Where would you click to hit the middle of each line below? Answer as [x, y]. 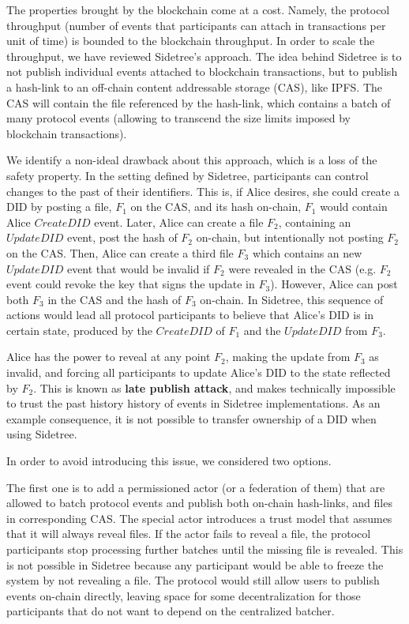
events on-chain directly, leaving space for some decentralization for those [184, 595]
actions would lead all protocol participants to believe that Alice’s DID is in [190, 315]
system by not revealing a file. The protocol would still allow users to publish [193, 580]
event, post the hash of [122, 237]
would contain [354, 207]
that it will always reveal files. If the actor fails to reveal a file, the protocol [189, 534]
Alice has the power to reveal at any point [109, 357]
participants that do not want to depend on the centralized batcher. [171, 611]
